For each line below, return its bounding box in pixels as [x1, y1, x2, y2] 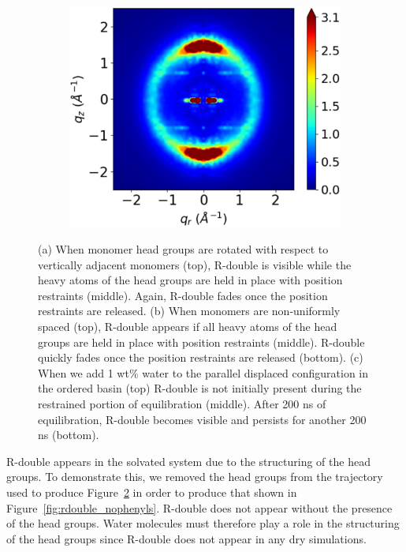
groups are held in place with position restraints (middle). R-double [38, 333, 365, 350]
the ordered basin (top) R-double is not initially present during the [38, 380, 362, 396]
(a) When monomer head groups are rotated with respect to [38, 241, 329, 257]
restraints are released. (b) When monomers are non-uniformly [38, 302, 341, 319]
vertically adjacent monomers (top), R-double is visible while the [38, 256, 352, 272]
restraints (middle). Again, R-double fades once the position [38, 287, 328, 303]
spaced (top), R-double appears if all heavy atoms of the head [38, 318, 337, 335]
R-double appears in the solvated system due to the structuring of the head [6, 452, 371, 469]
